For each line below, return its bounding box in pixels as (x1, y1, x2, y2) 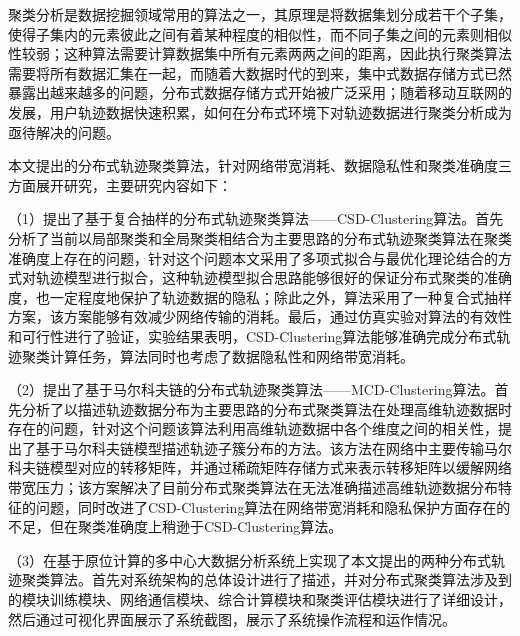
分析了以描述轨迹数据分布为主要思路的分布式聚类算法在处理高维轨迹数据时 (21, 398, 512, 419)
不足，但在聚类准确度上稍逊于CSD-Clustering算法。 (8, 516, 343, 537)
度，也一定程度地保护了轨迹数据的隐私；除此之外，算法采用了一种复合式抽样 (8, 286, 512, 307)
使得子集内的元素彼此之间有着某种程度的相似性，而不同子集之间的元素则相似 (8, 23, 512, 44)
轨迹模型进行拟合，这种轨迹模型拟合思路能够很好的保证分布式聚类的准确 (35, 267, 512, 288)
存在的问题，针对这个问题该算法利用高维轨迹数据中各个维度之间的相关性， (8, 418, 498, 439)
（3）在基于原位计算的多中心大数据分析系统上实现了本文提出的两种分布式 (8, 549, 491, 570)
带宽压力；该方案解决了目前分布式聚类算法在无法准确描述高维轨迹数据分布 (8, 477, 498, 498)
